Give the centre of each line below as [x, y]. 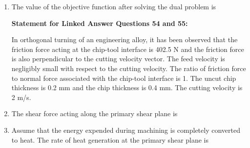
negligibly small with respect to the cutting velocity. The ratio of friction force [129, 68]
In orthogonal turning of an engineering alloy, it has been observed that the [125, 39]
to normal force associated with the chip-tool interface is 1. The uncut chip [124, 78]
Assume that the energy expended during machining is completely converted [126, 130]
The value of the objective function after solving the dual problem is [114, 6]
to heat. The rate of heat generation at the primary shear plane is [110, 139]
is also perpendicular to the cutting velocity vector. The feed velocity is [118, 59]
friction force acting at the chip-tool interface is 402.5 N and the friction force [128, 49]
